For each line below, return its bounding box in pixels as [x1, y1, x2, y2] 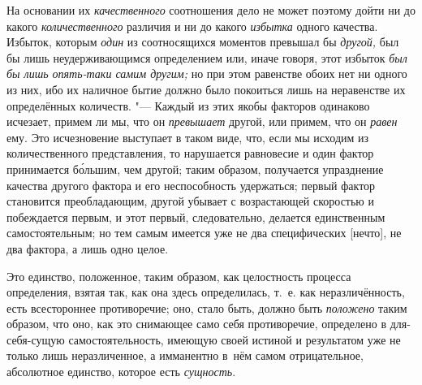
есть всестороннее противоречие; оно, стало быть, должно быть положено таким [6, 299, 407, 316]
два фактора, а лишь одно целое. [6, 240, 169, 257]
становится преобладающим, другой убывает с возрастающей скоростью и [6, 192, 374, 210]
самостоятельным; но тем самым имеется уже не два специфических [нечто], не [6, 224, 402, 241]
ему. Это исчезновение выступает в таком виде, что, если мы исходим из [6, 128, 369, 145]
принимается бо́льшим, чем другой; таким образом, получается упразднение [6, 160, 384, 177]
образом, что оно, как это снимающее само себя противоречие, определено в [6, 315, 387, 332]
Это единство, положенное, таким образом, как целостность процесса [6, 267, 351, 284]
